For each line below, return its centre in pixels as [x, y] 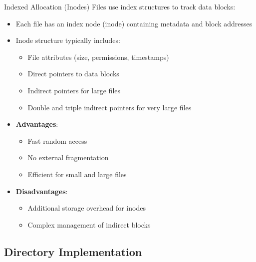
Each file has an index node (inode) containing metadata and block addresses [134, 23]
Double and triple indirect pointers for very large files [110, 107]
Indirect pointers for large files [74, 90]
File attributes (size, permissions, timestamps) [98, 57]
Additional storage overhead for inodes [87, 208]
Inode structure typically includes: [68, 40]
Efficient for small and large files [77, 174]
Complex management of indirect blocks [89, 224]
